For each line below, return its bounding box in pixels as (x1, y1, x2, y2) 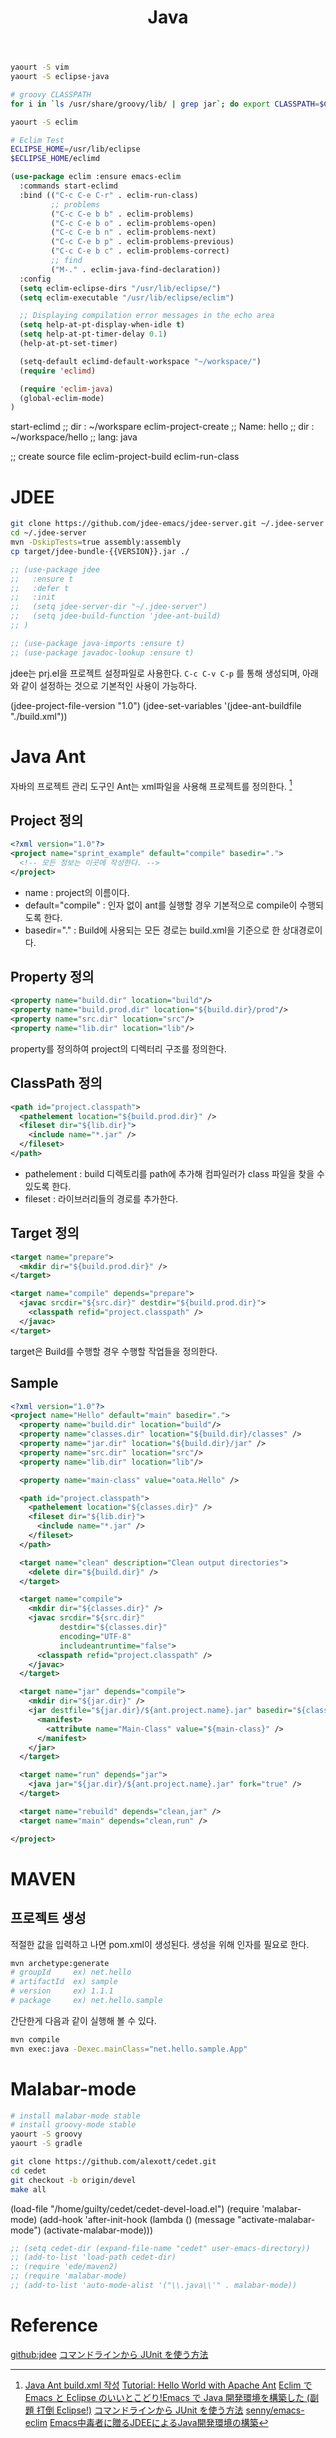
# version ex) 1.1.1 (10, 1986, 114, 1996)
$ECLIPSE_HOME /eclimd (10, 154, 101, 164)
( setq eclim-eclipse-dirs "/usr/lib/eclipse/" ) (19, 283, 222, 293)
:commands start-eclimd (19, 181, 118, 191)
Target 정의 (10, 1225, 80, 1242)
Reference (10, 2314, 98, 2337)
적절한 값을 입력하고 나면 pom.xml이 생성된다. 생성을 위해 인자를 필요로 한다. (10, 1938, 310, 1950)
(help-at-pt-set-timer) (19, 339, 118, 349)
